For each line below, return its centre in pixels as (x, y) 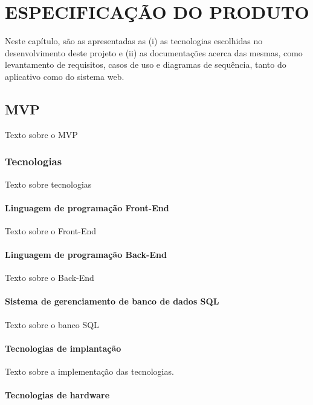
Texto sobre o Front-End (51, 230)
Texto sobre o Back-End (50, 278)
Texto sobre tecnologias (48, 184)
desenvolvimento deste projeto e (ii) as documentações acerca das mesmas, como (154, 52)
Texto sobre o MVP (41, 134)
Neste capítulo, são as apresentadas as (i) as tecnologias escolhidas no (134, 41)
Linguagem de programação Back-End (86, 255)
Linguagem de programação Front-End (87, 207)
